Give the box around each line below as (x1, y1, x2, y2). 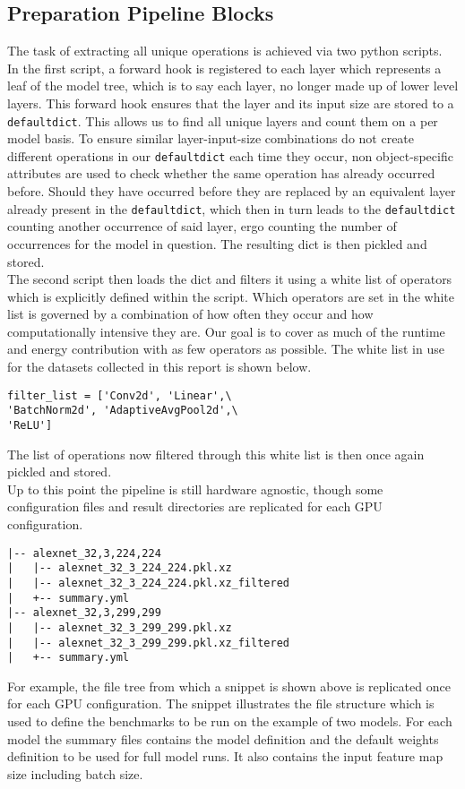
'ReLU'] (7, 418, 53, 432)
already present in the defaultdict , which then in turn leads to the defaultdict (7, 199, 456, 218)
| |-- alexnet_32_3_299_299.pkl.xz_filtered (7, 636, 289, 649)
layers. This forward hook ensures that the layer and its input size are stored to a (7, 93, 454, 112)
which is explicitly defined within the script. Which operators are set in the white (7, 287, 455, 305)
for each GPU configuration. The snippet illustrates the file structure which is (7, 694, 435, 713)
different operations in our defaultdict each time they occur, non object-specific (7, 146, 453, 165)
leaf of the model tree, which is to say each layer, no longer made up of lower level (7, 76, 459, 95)
